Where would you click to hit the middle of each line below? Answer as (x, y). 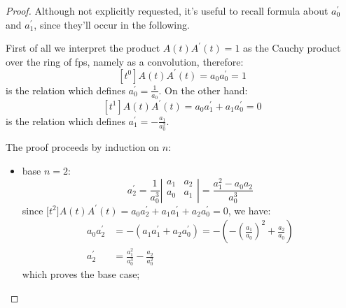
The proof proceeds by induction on (83, 147)
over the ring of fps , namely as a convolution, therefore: (125, 61)
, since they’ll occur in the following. (112, 24)
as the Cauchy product (292, 48)
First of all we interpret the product (83, 48)
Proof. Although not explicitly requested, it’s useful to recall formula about (167, 10)
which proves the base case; (81, 274)
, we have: (249, 210)
